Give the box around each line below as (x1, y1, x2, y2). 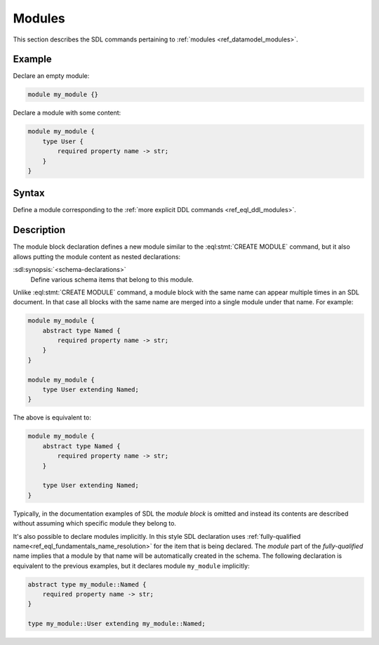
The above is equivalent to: (13, 413, 91, 422)
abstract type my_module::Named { (27, 580, 147, 588)
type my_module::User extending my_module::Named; (27, 620, 206, 628)
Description (13, 224, 66, 236)
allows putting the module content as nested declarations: (13, 252, 181, 261)
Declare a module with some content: (13, 109, 121, 117)
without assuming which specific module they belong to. (13, 519, 177, 528)
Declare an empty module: (13, 72, 90, 80)
